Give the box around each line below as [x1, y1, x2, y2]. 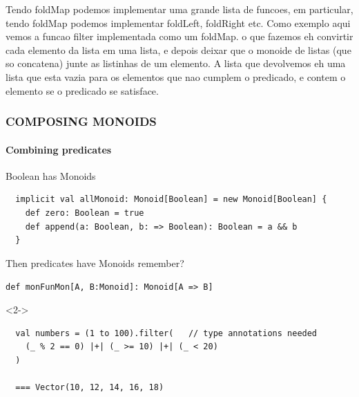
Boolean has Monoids [6, 168, 96, 183]
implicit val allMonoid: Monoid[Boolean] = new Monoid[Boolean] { [15, 194, 327, 205]
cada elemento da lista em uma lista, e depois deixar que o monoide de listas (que [6, 42, 351, 57]
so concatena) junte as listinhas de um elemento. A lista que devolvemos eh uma [6, 56, 346, 71]
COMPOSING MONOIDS [6, 113, 157, 130]
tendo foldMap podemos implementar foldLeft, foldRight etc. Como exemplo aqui [6, 15, 351, 30]
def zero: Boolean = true [25, 207, 144, 218]
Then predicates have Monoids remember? [6, 255, 184, 270]
